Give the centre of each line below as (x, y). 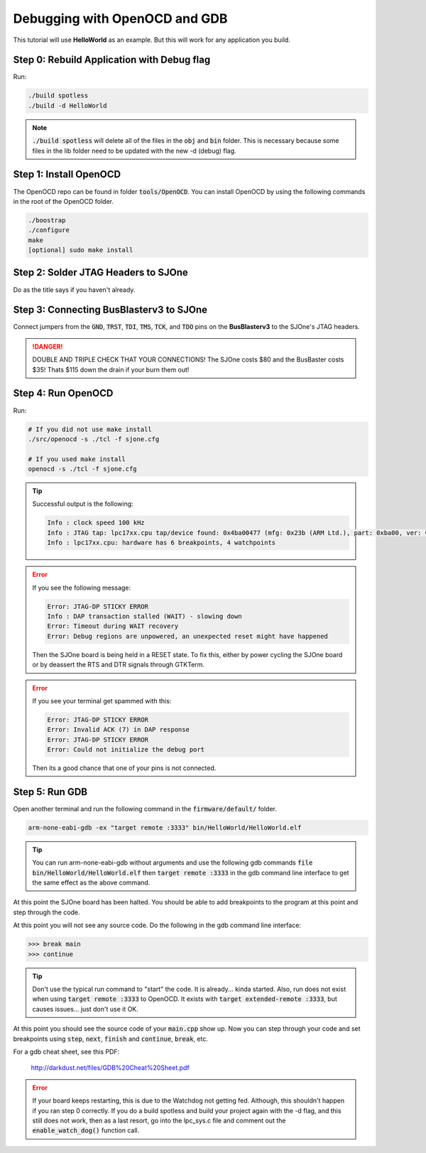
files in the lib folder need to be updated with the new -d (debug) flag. (135, 151)
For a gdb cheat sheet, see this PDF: (66, 1051)
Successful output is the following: (83, 504)
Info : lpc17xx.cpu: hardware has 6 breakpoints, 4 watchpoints (162, 543)
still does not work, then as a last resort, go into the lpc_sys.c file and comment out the (159, 1120)
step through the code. (47, 912)
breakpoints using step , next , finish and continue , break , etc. (111, 1039)
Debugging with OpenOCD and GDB (120, 18)
